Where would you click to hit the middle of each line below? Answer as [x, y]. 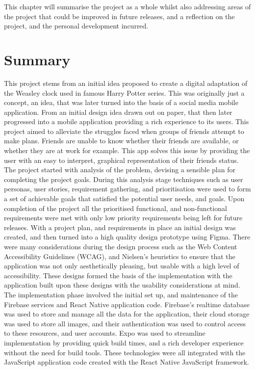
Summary [37, 59]
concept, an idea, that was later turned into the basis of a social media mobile [121, 102]
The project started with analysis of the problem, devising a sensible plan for [120, 170]
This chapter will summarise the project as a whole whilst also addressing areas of [127, 6]
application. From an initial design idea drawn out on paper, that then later [118, 112]
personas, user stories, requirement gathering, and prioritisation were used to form [127, 189]
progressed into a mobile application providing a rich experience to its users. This [127, 121]
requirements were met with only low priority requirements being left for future [123, 218]
